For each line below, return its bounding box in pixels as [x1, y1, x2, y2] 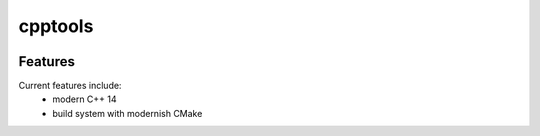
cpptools [18, 15, 94, 37]
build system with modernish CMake [52, 107, 203, 119]
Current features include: [18, 80, 122, 92]
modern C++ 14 [52, 93, 117, 105]
